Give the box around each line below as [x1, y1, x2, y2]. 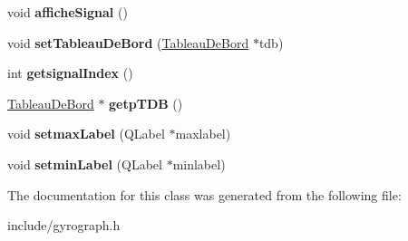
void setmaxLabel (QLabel [7, 124, 165, 143]
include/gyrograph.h [7, 216, 121, 235]
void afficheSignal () [7, 3, 128, 21]
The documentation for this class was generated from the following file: [7, 185, 402, 204]
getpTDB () [109, 93, 183, 112]
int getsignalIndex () [7, 63, 133, 82]
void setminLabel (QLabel [7, 154, 162, 173]
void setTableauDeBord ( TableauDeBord [7, 33, 249, 52]
